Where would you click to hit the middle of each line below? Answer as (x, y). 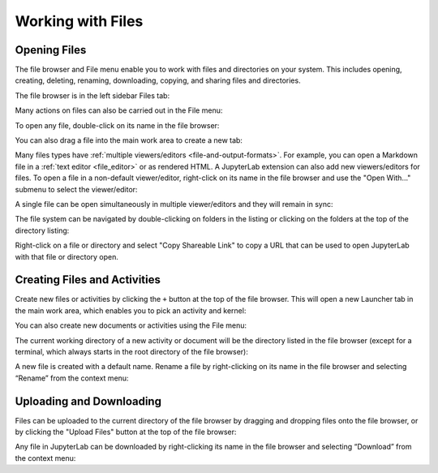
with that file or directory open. (67, 256)
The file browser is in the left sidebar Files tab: (92, 95)
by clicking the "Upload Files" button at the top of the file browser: (126, 432)
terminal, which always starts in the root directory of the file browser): (132, 352)
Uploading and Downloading (88, 401)
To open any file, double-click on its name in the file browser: (117, 125)
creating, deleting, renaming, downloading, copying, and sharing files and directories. (158, 80)
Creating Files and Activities (88, 280)
